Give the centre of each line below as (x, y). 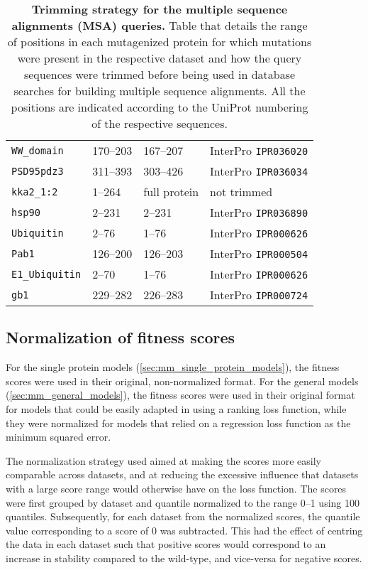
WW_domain (38, 150)
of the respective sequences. (160, 123)
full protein (171, 192)
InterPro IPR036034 (259, 171)
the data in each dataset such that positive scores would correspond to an (166, 544)
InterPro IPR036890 (259, 212)
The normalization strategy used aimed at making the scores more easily (163, 460)
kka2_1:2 (35, 192)
